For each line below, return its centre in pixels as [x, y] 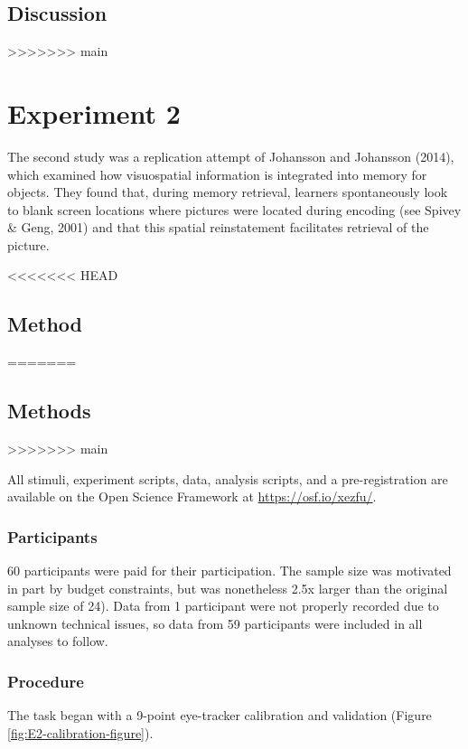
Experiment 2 [94, 112]
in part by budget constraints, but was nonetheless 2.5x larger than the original [228, 588]
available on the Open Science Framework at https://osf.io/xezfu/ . [192, 496]
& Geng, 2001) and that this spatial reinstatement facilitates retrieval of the [218, 227]
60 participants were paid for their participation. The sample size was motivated [229, 571]
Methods [49, 411]
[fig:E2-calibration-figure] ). [80, 732]
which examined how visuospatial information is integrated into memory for [217, 174]
